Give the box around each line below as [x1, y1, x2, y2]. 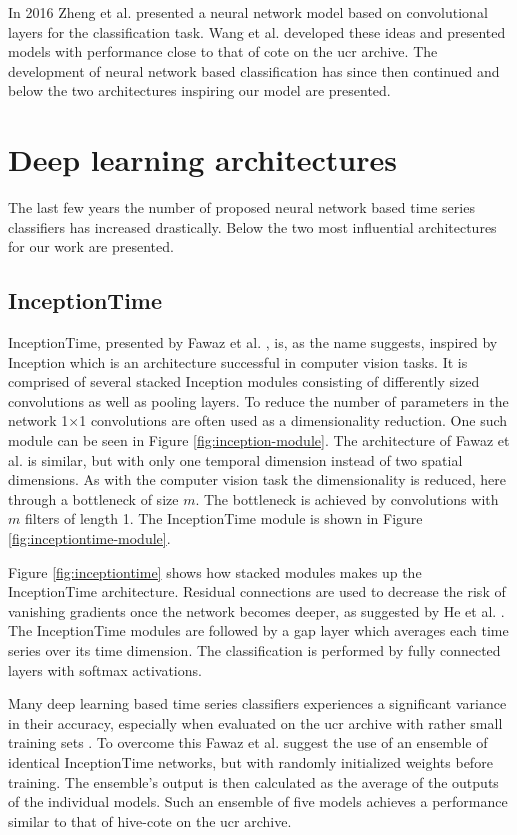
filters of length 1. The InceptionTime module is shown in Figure [24, 508, 423, 529]
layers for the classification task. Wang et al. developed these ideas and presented [8, 21, 506, 42]
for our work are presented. [8, 236, 174, 257]
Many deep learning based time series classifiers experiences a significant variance [8, 693, 507, 714]
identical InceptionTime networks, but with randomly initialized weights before [8, 751, 493, 772]
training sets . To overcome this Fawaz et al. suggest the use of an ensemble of [8, 732, 488, 753]
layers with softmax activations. [8, 659, 202, 680]
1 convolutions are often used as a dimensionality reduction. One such [79, 410, 508, 431]
